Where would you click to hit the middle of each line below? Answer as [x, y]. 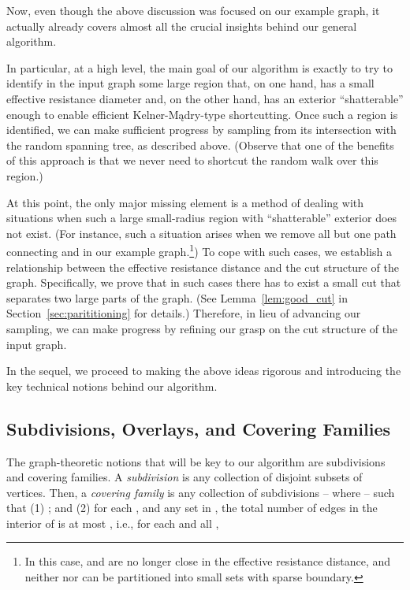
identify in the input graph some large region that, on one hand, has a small [190, 83]
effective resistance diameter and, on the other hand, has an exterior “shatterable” [205, 98]
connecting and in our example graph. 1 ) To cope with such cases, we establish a [199, 250]
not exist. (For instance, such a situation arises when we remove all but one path [201, 233]
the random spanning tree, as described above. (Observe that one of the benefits [200, 145]
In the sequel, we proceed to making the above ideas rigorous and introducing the [204, 371]
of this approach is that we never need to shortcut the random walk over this [192, 160]
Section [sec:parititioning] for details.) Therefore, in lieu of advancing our [184, 313]
